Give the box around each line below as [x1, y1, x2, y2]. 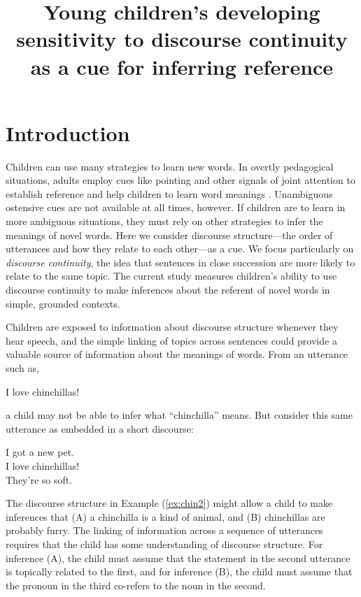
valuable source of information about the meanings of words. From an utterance [6, 347, 348, 361]
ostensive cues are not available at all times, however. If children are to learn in [6, 200, 346, 215]
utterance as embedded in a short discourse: [6, 421, 194, 436]
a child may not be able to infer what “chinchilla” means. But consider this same [6, 408, 353, 422]
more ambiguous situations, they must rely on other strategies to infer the [6, 214, 323, 229]
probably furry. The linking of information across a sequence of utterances [6, 523, 323, 538]
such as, [6, 361, 39, 375]
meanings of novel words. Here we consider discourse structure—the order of [6, 227, 333, 242]
